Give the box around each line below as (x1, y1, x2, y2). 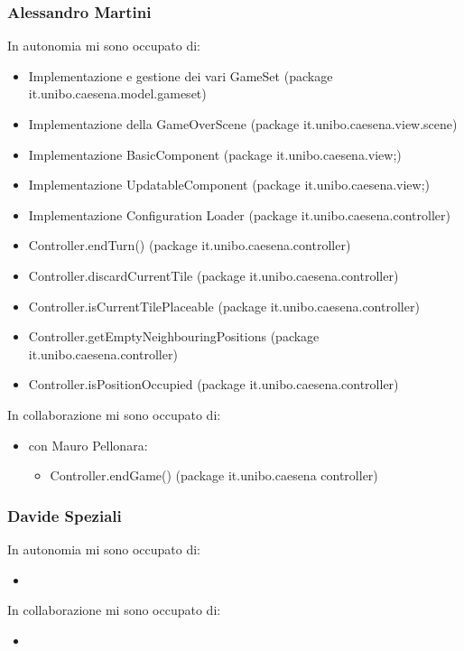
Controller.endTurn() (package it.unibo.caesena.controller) (28, 236, 351, 255)
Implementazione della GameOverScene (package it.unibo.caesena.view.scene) (28, 115, 458, 133)
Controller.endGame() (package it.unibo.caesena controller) (50, 466, 378, 485)
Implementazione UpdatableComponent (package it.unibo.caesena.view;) (28, 175, 431, 194)
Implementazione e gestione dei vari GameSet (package (28, 66, 333, 85)
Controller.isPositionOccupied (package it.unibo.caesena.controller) (28, 375, 399, 394)
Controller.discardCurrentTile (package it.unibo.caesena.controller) (28, 265, 399, 284)
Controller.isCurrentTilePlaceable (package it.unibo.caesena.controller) (28, 296, 420, 315)
